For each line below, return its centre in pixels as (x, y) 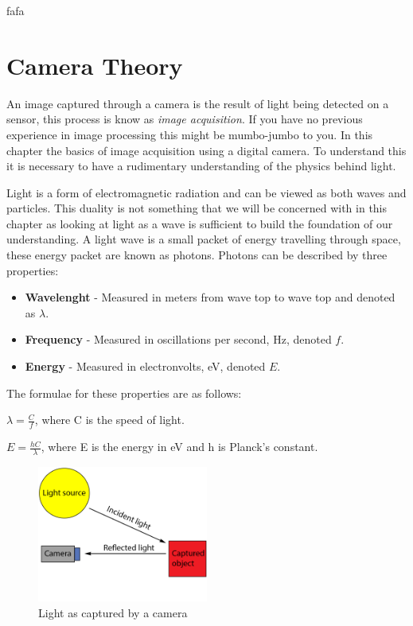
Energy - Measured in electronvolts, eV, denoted (145, 366)
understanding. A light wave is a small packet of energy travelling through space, (204, 239)
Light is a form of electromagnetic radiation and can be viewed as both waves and (206, 192)
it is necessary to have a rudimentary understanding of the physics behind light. (201, 166)
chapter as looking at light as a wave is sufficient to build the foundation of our (200, 223)
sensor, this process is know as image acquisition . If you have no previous (185, 119)
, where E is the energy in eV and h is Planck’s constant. (179, 447)
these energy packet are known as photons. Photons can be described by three (197, 255)
